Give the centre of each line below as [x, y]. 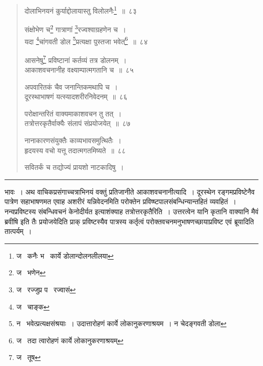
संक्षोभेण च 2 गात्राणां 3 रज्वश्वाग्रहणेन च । [75, 28]
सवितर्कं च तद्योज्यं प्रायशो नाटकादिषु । [74, 167]
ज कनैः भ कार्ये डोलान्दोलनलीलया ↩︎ [65, 255]
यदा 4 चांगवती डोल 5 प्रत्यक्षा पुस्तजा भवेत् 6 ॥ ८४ [86, 40]
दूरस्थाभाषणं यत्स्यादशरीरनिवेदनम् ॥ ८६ [76, 97]
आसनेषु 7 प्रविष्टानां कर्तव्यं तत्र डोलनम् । [76, 59]
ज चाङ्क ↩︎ [33, 306]
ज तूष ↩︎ [28, 357]
